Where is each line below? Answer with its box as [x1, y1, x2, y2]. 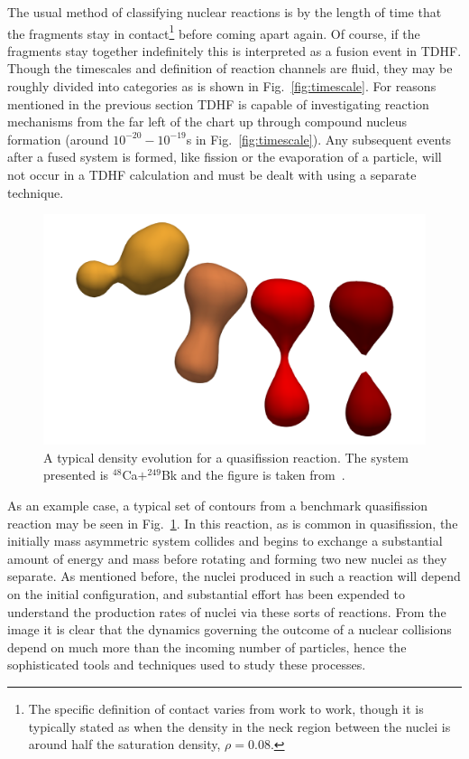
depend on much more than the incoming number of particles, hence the [7, 637, 407, 656]
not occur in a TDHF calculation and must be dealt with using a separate [7, 165, 417, 183]
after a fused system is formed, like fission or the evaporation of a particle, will [7, 147, 442, 166]
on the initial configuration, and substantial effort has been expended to [7, 585, 405, 603]
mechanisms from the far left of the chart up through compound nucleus [7, 112, 407, 131]
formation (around [7, 129, 109, 148]
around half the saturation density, [28, 735, 221, 754]
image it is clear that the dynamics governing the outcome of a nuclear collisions [7, 620, 452, 639]
